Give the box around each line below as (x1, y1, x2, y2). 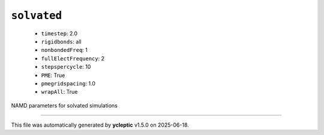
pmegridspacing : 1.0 (41, 79, 96, 87)
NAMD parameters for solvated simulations (11, 102, 118, 109)
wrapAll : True (41, 88, 78, 96)
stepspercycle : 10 (41, 63, 91, 70)
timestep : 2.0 (41, 30, 78, 37)
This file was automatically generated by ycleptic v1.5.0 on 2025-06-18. (11, 121, 189, 128)
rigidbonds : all (41, 38, 82, 45)
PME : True (41, 72, 65, 79)
